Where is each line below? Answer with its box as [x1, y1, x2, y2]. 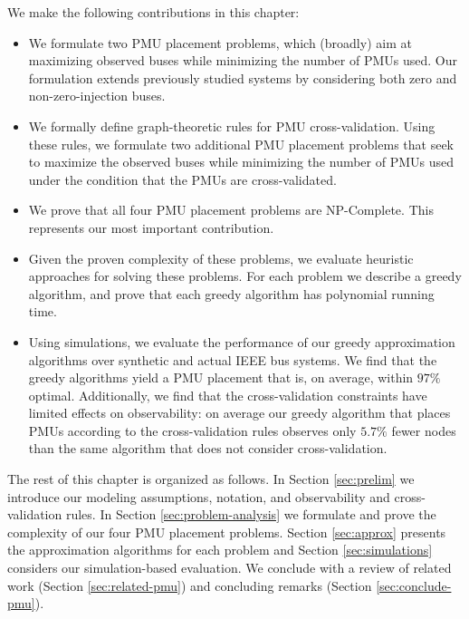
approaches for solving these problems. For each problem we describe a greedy [28, 266, 462, 285]
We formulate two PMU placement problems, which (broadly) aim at [28, 33, 412, 52]
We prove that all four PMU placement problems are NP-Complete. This [28, 200, 434, 219]
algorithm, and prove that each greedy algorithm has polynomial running [28, 284, 435, 303]
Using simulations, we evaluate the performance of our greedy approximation [28, 332, 455, 351]
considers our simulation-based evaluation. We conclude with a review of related [7, 558, 452, 577]
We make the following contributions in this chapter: [7, 3, 300, 21]
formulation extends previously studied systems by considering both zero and [28, 68, 457, 87]
